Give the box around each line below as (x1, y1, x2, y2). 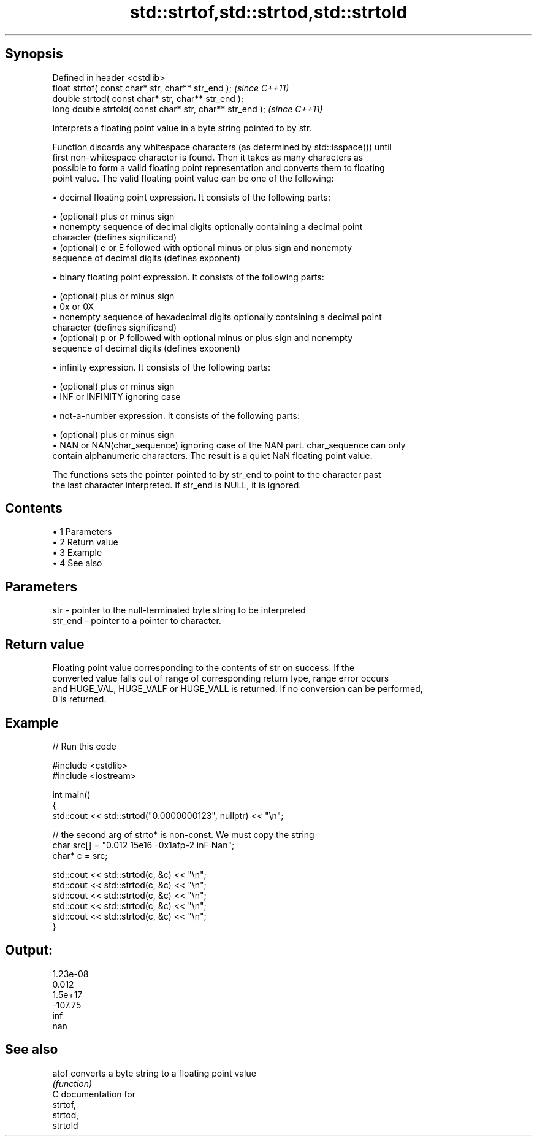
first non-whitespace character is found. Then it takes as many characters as (52, 152, 364, 163)
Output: (5, 942, 53, 958)
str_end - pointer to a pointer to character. (52, 615, 221, 626)
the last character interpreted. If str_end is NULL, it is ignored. (52, 479, 302, 490)
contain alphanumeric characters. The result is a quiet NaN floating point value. (52, 450, 373, 461)
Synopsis (5, 46, 63, 62)
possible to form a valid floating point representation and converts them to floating (52, 162, 385, 173)
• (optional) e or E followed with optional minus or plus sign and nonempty (52, 242, 352, 253)
